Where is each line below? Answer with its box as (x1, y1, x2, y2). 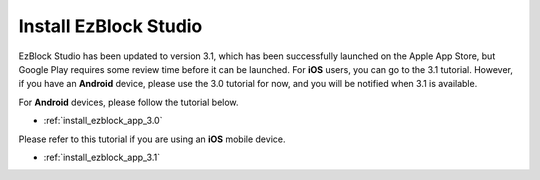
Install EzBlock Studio (18, 15, 203, 37)
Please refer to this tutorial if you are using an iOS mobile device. (18, 133, 286, 145)
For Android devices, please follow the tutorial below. (18, 96, 239, 108)
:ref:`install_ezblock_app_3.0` (43, 115, 163, 127)
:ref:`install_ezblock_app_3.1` (43, 151, 160, 163)
